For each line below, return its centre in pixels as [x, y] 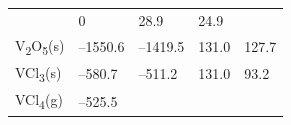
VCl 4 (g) [39, 101]
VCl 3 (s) [38, 73]
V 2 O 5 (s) [40, 46]
